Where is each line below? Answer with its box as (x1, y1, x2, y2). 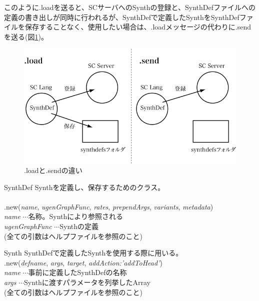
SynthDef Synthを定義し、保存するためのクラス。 (4, 181, 165, 192)
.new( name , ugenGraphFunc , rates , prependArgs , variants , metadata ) (4, 201, 213, 211)
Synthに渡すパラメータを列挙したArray (24, 277, 150, 287)
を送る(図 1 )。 (4, 31, 48, 41)
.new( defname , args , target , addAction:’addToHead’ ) (4, 257, 162, 267)
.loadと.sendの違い (24, 165, 82, 175)
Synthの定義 (59, 221, 99, 231)
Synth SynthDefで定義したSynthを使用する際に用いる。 (4, 247, 183, 258)
